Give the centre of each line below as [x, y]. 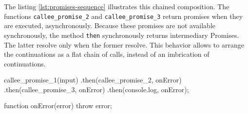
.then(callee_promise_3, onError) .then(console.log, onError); [96, 89]
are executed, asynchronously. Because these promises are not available [110, 25]
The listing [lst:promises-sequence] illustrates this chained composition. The [117, 6]
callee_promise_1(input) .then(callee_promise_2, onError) [93, 80]
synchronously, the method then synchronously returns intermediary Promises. [122, 35]
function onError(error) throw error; [58, 106]
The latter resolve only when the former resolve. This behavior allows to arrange [124, 44]
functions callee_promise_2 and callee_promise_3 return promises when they [124, 16]
